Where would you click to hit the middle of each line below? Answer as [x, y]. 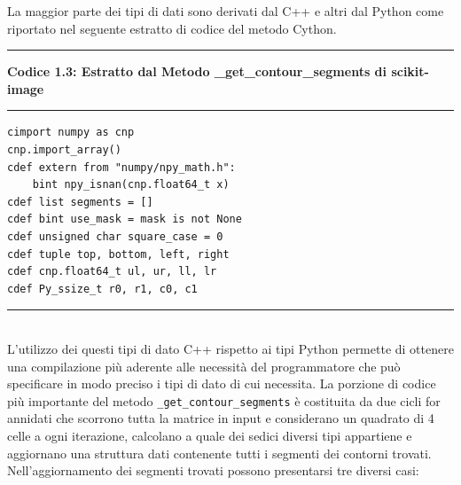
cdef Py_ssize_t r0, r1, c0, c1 [102, 289]
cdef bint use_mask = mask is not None [125, 219]
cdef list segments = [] [80, 202]
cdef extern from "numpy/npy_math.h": [121, 167]
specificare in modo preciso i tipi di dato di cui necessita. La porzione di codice [222, 383]
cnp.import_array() [64, 149]
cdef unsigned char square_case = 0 [115, 236]
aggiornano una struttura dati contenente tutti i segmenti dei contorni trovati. [219, 453]
